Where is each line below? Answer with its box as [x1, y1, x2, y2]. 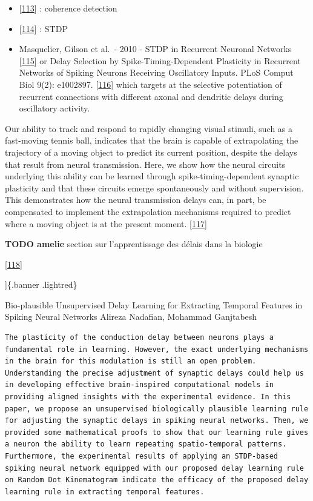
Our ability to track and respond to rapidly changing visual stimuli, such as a [5, 122, 293, 134]
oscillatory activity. [19, 102, 90, 114]
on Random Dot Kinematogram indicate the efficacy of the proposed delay [5, 476, 309, 485]
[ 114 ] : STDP [19, 22, 68, 35]
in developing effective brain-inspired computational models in [5, 380, 274, 390]
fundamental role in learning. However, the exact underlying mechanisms [5, 345, 309, 354]
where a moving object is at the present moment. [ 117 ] [5, 217, 207, 230]
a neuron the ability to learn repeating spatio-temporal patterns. [5, 440, 287, 449]
